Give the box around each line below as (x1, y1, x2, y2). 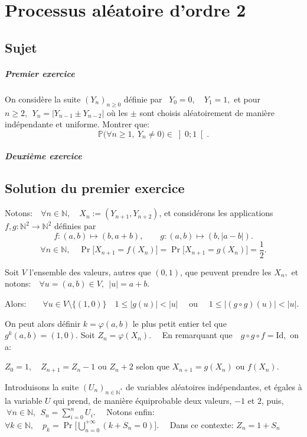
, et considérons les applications (159, 207, 273, 219)
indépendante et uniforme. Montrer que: (5, 118, 150, 130)
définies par (54, 220, 96, 232)
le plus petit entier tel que (132, 317, 227, 329)
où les (107, 106, 128, 118)
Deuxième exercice (5, 150, 82, 162)
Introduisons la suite (5, 380, 79, 393)
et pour (234, 92, 260, 105)
